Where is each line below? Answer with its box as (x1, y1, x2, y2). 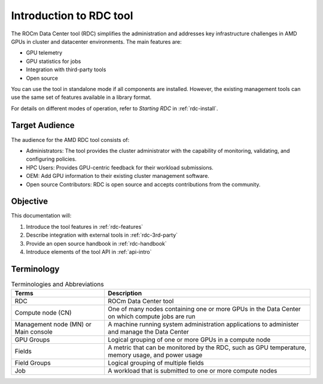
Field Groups (14, 359, 51, 367)
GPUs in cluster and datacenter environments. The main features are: (11, 38, 182, 45)
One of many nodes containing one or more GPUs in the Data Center (108, 305, 301, 313)
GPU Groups (14, 335, 50, 344)
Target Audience (11, 120, 75, 131)
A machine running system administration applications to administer (108, 320, 299, 329)
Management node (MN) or (14, 320, 92, 329)
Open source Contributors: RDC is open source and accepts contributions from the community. (26, 180, 261, 188)
